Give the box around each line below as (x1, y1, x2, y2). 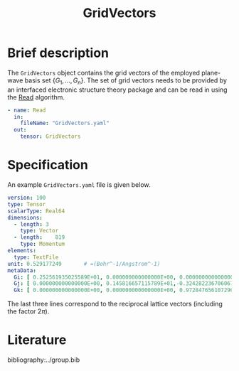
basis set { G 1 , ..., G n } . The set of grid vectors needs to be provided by (24, 76, 228, 86)
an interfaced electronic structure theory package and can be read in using (7, 85, 228, 94)
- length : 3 (14, 220, 50, 228)
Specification (7, 157, 89, 173)
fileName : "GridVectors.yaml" (20, 119, 110, 127)
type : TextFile (14, 254, 59, 261)
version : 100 (7, 194, 46, 202)
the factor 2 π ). (7, 307, 50, 316)
